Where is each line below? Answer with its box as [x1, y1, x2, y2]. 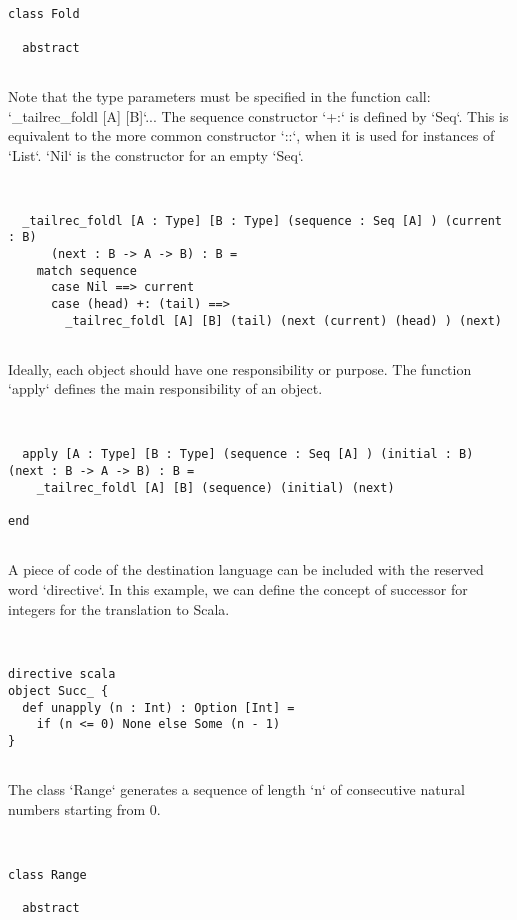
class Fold [8, 7, 80, 22]
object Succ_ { [8, 684, 109, 699]
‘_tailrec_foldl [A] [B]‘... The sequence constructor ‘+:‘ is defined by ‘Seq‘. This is [8, 105, 509, 126]
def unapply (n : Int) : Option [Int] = [22, 700, 295, 715]
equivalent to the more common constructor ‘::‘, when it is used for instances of [8, 125, 495, 146]
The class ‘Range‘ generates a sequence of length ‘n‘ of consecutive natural [8, 779, 465, 800]
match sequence [36, 263, 137, 278]
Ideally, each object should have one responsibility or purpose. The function [8, 358, 472, 379]
